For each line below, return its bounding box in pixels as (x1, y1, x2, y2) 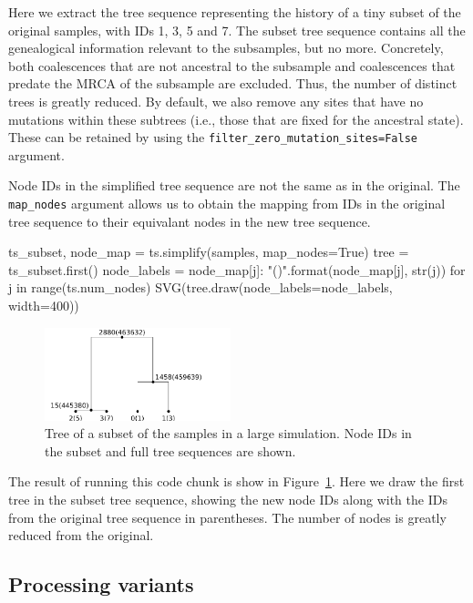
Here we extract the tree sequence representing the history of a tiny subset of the (8, 3, 461, 21)
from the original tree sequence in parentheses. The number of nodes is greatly (8, 507, 447, 526)
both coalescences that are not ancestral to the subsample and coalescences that (8, 56, 456, 75)
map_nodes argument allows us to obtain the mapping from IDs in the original (8, 194, 446, 212)
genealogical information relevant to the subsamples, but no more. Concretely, (8, 38, 444, 57)
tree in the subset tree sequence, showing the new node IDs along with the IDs (8, 489, 447, 508)
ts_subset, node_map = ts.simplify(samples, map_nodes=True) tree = (8, 242, 409, 261)
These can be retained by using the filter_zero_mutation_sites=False (8, 128, 417, 147)
